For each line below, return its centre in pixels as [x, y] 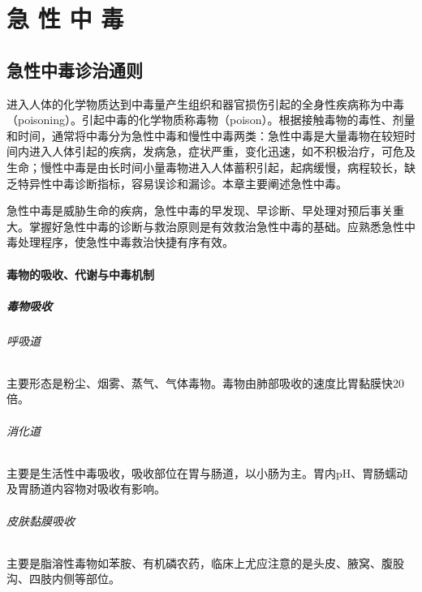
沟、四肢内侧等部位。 [63, 579]
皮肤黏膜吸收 [41, 520]
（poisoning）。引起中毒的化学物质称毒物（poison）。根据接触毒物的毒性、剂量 [211, 120]
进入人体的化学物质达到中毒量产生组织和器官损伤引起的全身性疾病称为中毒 [205, 103]
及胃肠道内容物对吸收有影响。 [86, 489]
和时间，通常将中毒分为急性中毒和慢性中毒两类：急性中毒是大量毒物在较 [200, 135]
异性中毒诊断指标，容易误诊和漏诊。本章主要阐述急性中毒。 [188, 183]
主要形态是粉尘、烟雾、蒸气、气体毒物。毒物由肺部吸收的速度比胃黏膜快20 [205, 382]
